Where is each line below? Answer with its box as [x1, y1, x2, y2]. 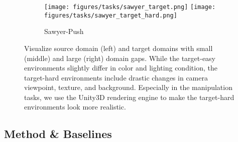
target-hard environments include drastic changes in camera [24, 72, 208, 82]
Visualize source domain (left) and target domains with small [24, 42, 213, 53]
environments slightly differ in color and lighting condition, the [24, 62, 217, 73]
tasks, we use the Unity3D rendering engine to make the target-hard [24, 91, 234, 102]
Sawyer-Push [44, 26, 84, 36]
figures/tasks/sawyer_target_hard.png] [44, 11, 177, 19]
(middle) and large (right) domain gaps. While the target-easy [24, 52, 216, 63]
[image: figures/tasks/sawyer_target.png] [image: [44, 3, 216, 10]
